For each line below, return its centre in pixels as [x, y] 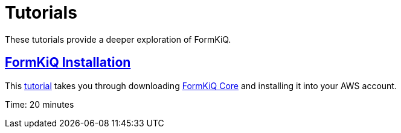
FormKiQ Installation [68, 63]
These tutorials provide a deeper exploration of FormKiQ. [118, 39]
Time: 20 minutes [40, 104]
